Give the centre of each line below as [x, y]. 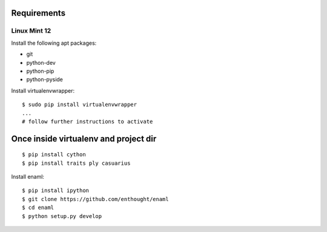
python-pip [40, 71]
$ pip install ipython [56, 191]
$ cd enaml [38, 208]
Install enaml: [28, 177]
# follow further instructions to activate [88, 121]
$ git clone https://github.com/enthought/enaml [95, 199]
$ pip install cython [54, 155]
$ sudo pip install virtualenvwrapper [80, 105]
